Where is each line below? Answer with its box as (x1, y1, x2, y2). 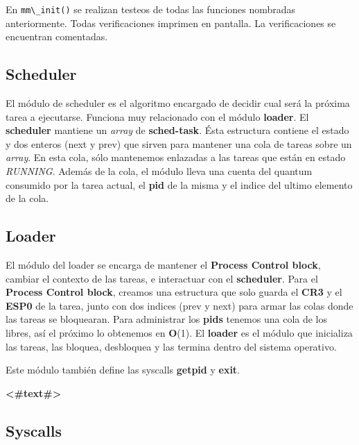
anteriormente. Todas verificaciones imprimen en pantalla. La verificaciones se (6, 15, 336, 30)
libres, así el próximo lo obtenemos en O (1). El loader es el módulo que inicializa (6, 325, 353, 339)
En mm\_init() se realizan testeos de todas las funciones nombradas (6, 2, 296, 16)
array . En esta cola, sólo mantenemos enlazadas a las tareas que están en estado (6, 150, 346, 165)
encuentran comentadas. (6, 29, 108, 44)
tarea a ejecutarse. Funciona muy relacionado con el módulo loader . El (6, 109, 309, 124)
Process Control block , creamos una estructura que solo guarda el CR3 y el (6, 285, 342, 299)
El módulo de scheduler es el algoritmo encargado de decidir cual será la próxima (6, 96, 350, 110)
